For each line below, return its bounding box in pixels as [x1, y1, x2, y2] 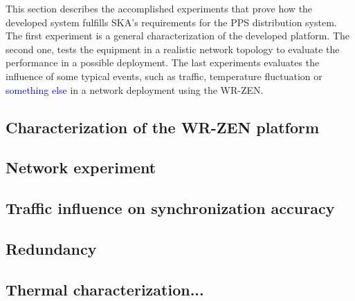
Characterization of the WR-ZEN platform [6, 116, 320, 137]
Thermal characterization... [6, 278, 204, 300]
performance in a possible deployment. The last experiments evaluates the [6, 55, 320, 70]
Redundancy [6, 237, 97, 259]
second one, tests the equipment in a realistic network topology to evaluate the [6, 41, 340, 56]
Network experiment [6, 157, 156, 178]
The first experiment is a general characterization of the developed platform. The [6, 28, 349, 43]
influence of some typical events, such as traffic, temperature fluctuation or [6, 68, 322, 83]
